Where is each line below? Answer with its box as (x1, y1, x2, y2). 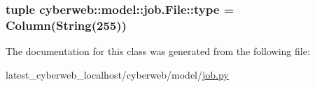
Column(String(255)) (6, 16, 127, 33)
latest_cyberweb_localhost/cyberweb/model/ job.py (6, 67, 229, 81)
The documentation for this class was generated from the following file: (6, 44, 310, 58)
